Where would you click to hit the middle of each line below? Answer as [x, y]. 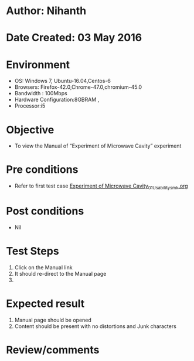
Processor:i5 [30, 106]
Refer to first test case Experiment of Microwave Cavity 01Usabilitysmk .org [101, 186]
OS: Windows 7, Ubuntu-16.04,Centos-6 [63, 81]
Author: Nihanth [46, 11]
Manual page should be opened [53, 320]
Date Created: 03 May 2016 [74, 38]
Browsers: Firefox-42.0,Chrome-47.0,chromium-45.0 [78, 87]
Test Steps [33, 251]
